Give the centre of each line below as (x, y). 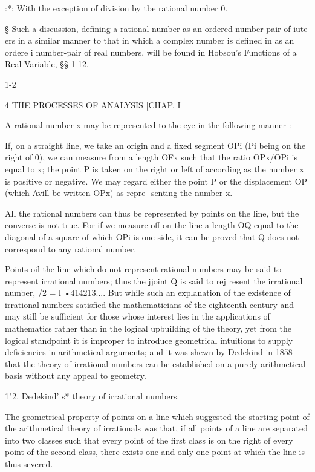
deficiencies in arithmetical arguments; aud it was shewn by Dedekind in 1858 (149, 352)
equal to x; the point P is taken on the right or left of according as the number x (154, 169)
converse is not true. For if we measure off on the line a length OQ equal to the (152, 225)
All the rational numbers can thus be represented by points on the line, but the (152, 213)
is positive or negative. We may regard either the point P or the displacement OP (156, 181)
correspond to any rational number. (71, 248)
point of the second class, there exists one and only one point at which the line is (155, 452)
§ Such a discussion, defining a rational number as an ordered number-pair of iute (156, 28)
